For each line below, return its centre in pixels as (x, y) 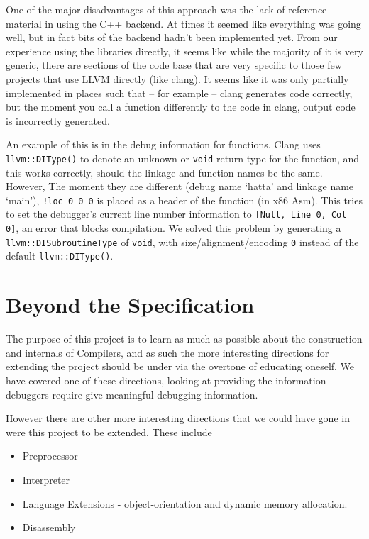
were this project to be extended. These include (109, 432)
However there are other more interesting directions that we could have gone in (178, 418)
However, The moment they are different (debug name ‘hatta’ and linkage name (180, 186)
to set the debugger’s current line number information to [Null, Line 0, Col (176, 214)
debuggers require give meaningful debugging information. (132, 394)
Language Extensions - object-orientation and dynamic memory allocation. (185, 503)
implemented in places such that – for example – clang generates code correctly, (179, 93)
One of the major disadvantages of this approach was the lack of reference (166, 9)
